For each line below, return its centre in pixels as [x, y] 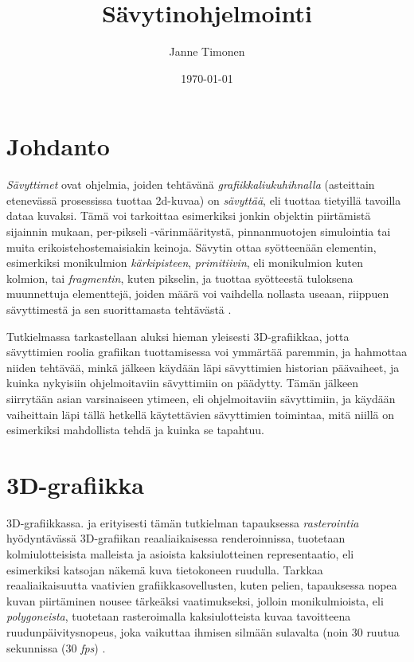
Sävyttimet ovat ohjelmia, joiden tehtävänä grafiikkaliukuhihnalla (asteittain [191, 184]
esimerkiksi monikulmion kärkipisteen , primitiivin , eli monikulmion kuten [185, 262]
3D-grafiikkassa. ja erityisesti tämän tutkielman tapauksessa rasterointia [183, 522]
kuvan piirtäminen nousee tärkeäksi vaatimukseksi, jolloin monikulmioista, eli [195, 600]
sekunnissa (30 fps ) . [56, 647]
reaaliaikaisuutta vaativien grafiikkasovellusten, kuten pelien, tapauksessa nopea [202, 585]
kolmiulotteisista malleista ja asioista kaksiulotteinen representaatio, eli [180, 554]
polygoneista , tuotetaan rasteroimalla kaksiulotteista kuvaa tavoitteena [179, 616]
